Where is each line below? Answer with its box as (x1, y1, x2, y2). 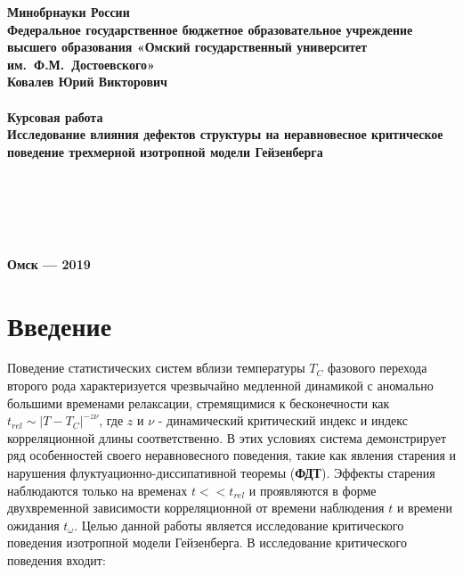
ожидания (7, 515, 60, 534)
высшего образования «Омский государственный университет (7, 37, 368, 56)
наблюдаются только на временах (7, 481, 188, 499)
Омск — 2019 (7, 254, 91, 273)
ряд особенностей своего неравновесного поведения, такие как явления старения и (7, 446, 456, 464)
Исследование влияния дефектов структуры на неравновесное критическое (7, 125, 443, 144)
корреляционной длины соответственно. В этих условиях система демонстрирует (7, 428, 447, 447)
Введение (7, 307, 112, 343)
